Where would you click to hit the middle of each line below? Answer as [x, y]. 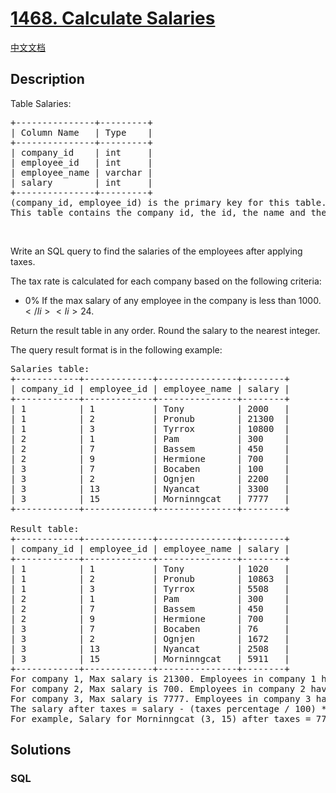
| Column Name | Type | [81, 132]
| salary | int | [81, 182]
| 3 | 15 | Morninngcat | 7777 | [150, 498]
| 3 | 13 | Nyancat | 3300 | [150, 488]
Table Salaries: [41, 103]
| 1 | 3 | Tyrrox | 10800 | [150, 428]
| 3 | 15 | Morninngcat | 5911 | [150, 658]
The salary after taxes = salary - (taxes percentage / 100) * [168, 708]
